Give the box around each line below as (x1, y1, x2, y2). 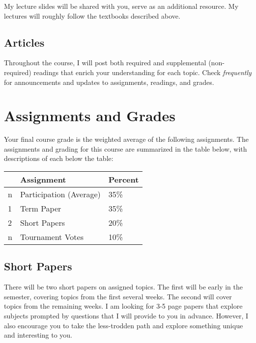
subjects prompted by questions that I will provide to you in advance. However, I (4, 311, 249, 321)
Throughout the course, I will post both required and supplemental (4, 57, 206, 68)
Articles (4, 34, 45, 50)
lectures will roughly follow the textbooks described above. (4, 10, 180, 21)
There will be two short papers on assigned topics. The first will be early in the (4, 282, 243, 292)
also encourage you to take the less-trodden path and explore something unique (4, 320, 243, 330)
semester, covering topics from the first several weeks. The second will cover (4, 291, 232, 301)
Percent (108, 174, 139, 185)
